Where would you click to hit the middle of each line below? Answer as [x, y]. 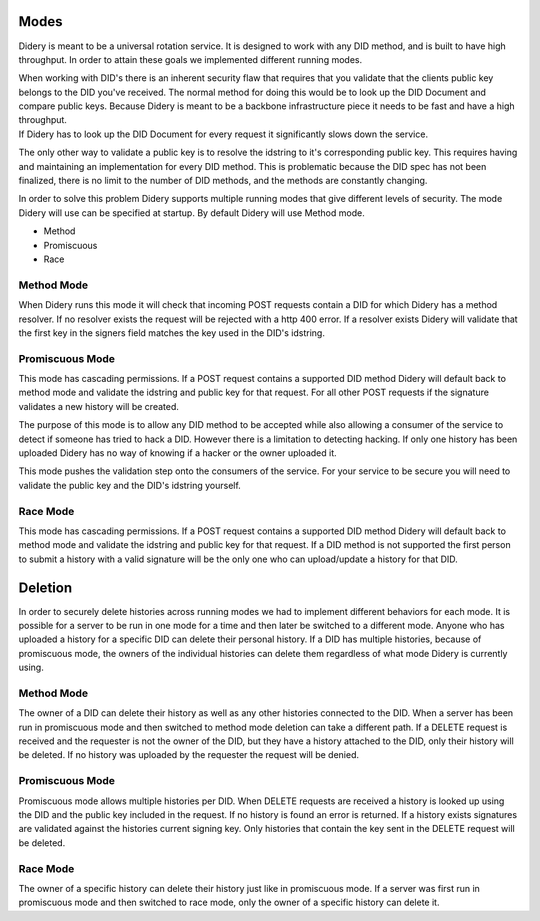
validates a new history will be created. [99, 406]
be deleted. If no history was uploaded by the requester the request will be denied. [189, 755]
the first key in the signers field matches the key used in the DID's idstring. [171, 332]
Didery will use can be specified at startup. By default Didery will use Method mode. [191, 212]
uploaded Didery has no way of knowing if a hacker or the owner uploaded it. [177, 453]
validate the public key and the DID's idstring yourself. [130, 485]
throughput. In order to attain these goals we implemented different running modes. [190, 59]
